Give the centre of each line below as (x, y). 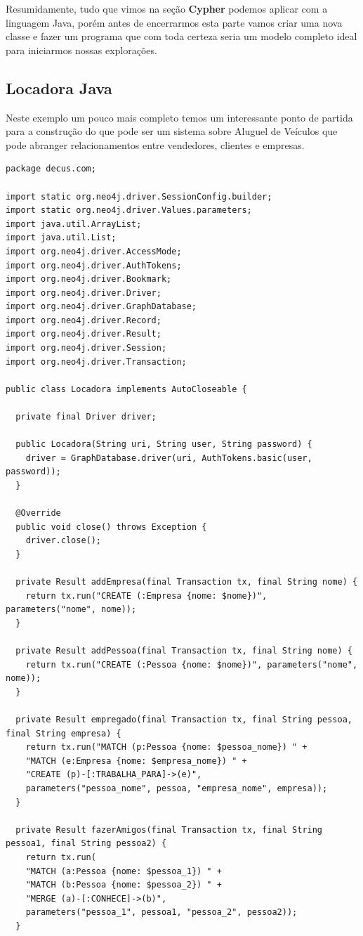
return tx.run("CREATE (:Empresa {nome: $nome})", (146, 596)
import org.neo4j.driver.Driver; (84, 293)
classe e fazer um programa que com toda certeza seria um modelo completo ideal (181, 36)
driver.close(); (64, 541)
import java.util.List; (61, 238)
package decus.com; (51, 169)
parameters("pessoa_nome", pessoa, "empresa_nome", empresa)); (177, 789)
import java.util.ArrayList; (74, 224)
